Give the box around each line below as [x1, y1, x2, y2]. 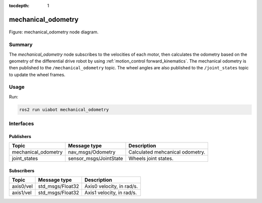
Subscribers [9, 168, 35, 173]
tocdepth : [9, 3, 30, 8]
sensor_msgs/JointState [68, 155, 123, 162]
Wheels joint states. [129, 155, 174, 162]
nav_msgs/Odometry [68, 149, 116, 156]
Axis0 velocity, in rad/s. [84, 183, 138, 190]
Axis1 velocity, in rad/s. [84, 189, 137, 196]
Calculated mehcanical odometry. [129, 149, 206, 156]
